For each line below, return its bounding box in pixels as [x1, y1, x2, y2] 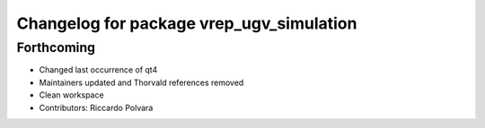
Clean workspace [39, 90, 104, 100]
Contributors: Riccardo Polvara [39, 102, 154, 113]
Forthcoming [16, 39, 96, 55]
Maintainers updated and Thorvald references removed [39, 77, 244, 88]
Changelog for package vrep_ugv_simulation [16, 13, 357, 33]
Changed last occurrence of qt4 [39, 64, 158, 75]
